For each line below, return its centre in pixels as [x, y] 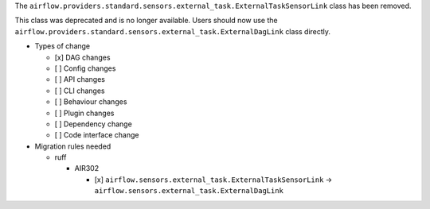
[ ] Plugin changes [84, 113]
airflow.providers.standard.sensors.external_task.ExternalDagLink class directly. [172, 31]
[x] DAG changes [82, 57]
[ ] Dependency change [94, 124]
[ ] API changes [80, 79]
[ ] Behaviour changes [91, 102]
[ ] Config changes [85, 68]
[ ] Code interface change [97, 135]
